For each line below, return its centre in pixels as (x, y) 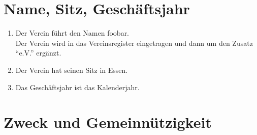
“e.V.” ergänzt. (38, 53)
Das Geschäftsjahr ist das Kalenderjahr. (77, 87)
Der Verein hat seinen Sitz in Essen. (72, 70)
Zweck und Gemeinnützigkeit (108, 122)
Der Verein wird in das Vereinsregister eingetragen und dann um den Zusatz (134, 43)
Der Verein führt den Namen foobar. (72, 33)
